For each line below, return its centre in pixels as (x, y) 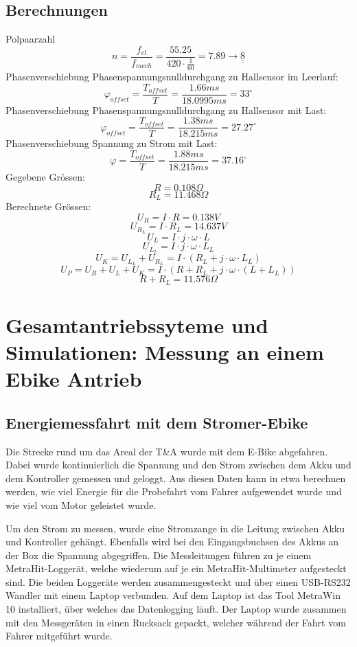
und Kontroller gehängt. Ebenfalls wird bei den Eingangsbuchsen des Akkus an (172, 542)
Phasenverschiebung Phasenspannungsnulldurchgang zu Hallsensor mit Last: (166, 110)
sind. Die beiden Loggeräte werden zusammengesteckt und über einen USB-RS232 (178, 581)
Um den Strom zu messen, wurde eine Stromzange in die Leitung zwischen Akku (175, 528)
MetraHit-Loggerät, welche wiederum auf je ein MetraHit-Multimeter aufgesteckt (176, 568)
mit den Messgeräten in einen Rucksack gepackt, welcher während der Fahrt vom (176, 622)
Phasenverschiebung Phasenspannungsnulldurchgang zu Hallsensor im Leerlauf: (172, 77)
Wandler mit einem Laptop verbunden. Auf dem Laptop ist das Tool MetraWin (173, 595)
